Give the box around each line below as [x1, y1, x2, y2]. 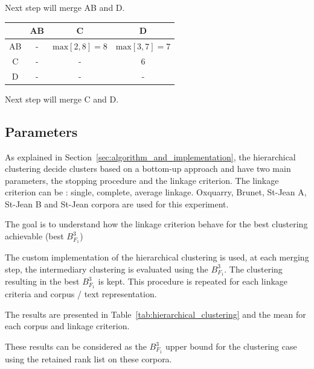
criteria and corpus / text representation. [5, 288, 157, 300]
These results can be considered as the [5, 340, 147, 353]
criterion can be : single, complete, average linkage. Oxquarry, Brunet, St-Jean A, [5, 186, 307, 198]
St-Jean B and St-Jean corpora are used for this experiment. [5, 197, 229, 210]
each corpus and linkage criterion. [5, 320, 130, 332]
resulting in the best [5, 275, 80, 288]
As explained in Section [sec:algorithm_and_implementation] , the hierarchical [5, 150, 296, 163]
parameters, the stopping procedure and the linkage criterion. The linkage [5, 174, 279, 186]
